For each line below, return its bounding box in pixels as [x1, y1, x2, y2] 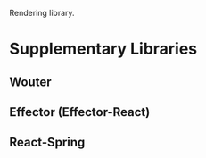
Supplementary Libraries [9, 39, 198, 59]
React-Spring [9, 135, 86, 150]
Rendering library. [9, 8, 75, 18]
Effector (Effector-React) [9, 104, 151, 120]
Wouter [9, 74, 52, 89]
